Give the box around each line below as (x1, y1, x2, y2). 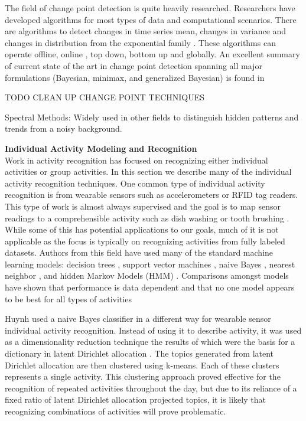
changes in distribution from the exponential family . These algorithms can (5, 36, 276, 48)
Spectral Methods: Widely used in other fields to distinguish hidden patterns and (5, 110, 299, 123)
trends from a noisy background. (5, 122, 122, 135)
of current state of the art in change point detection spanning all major (5, 59, 262, 71)
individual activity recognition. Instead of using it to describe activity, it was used (5, 324, 302, 336)
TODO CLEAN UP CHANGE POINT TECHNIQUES (5, 91, 205, 103)
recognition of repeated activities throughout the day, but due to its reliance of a (5, 381, 297, 394)
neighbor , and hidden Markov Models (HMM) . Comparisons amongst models (5, 269, 289, 282)
